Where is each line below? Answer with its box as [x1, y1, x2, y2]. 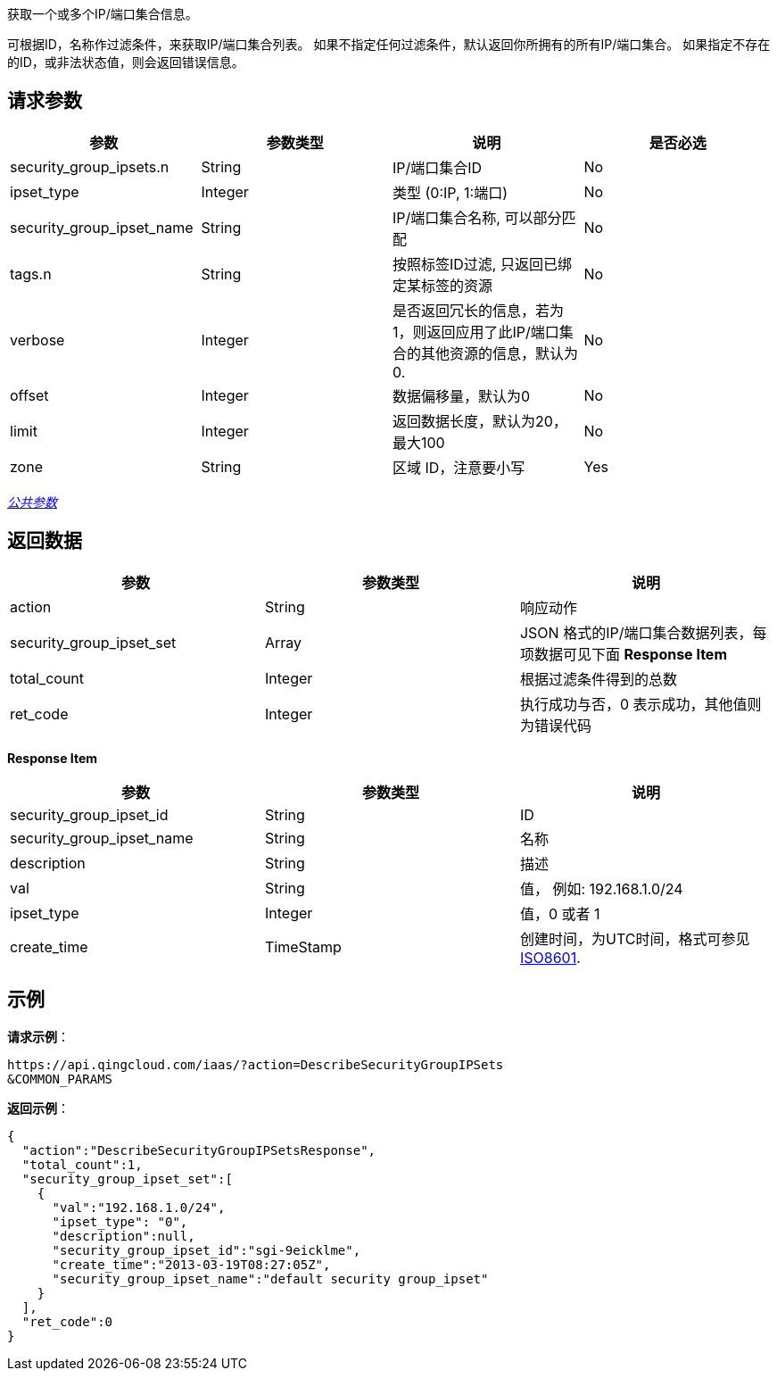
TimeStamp [264, 937, 342, 956]
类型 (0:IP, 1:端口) [393, 183, 508, 202]
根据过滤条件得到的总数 [519, 669, 677, 688]
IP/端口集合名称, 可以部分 [393, 208, 562, 227]
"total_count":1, [21, 1157, 143, 1172]
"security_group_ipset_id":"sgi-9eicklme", [52, 1242, 361, 1258]
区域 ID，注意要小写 [393, 458, 525, 477]
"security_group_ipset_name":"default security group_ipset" [52, 1271, 489, 1286]
